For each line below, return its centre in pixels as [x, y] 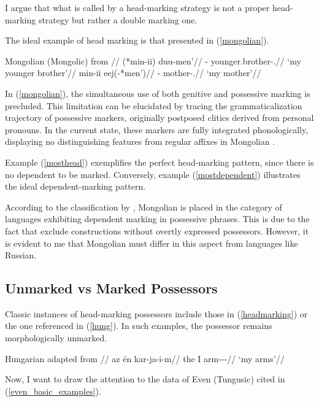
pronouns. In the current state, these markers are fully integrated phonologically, [157, 129]
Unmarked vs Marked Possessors [111, 288]
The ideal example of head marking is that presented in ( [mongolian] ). [137, 40]
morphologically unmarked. [56, 338]
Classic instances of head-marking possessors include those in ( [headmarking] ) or [156, 313]
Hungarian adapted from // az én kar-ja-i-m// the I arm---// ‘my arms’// [145, 358]
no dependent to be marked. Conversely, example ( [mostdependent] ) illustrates [153, 174]
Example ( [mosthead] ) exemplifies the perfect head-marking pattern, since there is [159, 162]
